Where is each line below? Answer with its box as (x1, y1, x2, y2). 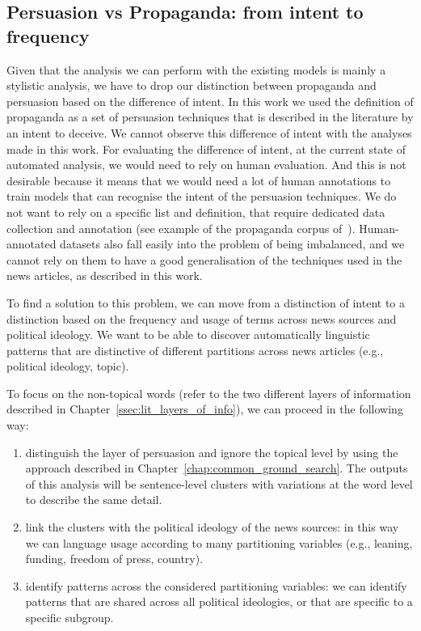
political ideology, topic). (6, 358, 129, 375)
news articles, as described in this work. (6, 267, 203, 284)
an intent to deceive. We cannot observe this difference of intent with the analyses (6, 124, 412, 141)
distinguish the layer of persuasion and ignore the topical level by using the (25, 443, 398, 460)
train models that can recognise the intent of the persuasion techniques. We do (6, 188, 397, 205)
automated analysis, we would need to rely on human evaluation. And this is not (6, 156, 406, 173)
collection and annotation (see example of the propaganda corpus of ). (6, 219, 356, 236)
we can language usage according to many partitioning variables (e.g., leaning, (25, 534, 413, 551)
